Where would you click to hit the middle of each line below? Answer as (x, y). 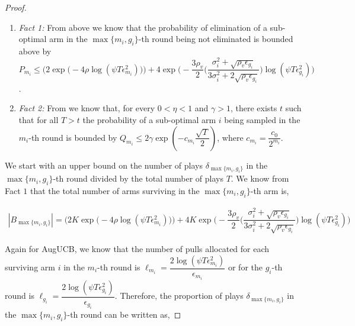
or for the (245, 267)
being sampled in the (262, 120)
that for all (39, 120)
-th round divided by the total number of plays (138, 178)
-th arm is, (270, 190)
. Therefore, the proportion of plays (179, 296)
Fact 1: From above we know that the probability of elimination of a (143, 27)
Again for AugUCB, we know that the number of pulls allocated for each (137, 248)
